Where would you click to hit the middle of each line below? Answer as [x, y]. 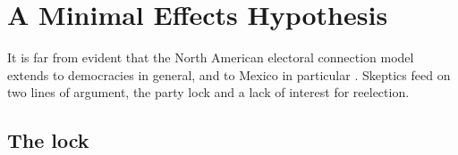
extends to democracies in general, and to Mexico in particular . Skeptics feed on [229, 74]
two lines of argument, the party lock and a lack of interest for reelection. [208, 92]
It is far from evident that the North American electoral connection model [211, 57]
